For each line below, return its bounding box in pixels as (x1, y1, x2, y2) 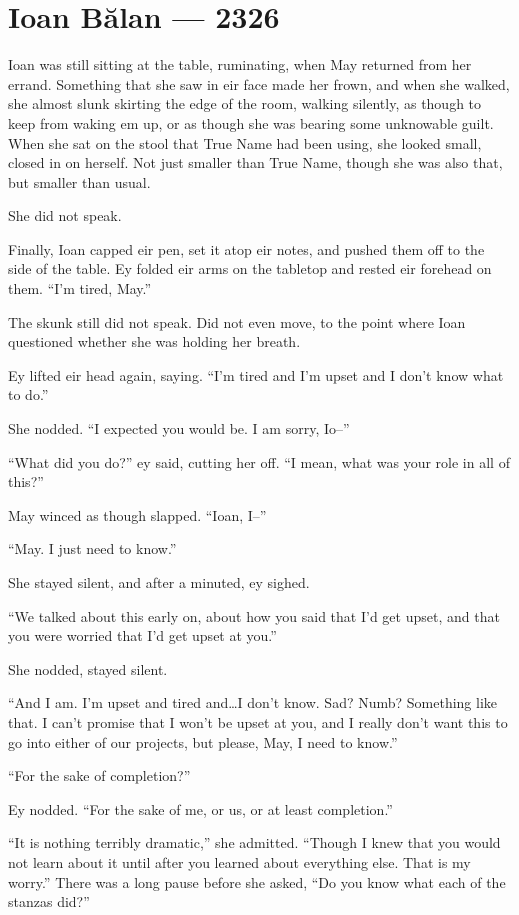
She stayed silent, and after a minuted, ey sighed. (8, 572, 310, 592)
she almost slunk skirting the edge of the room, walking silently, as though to (8, 93, 482, 114)
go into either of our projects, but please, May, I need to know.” (8, 731, 398, 752)
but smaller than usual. (8, 171, 151, 192)
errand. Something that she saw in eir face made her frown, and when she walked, (8, 73, 510, 94)
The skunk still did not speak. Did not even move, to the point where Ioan (8, 311, 466, 332)
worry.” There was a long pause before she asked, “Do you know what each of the (8, 871, 506, 892)
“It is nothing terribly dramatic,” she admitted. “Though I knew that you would (8, 832, 501, 853)
